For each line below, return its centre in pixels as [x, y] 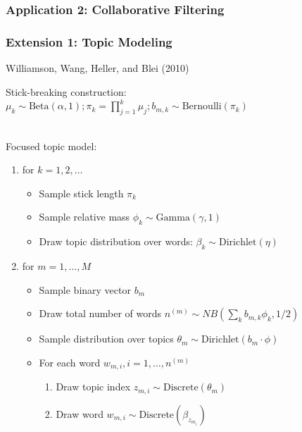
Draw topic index [93, 387]
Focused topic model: [51, 146]
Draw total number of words [100, 313]
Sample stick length [81, 193]
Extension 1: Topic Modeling [89, 41]
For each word [70, 362]
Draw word [80, 413]
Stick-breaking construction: [66, 91]
